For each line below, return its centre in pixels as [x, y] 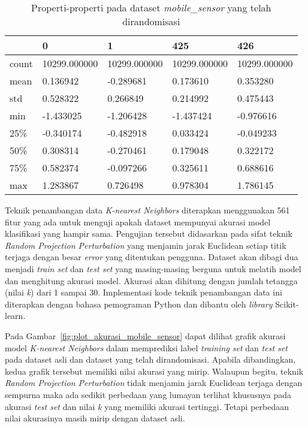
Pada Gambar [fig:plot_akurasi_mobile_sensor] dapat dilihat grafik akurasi [145, 335]
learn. [15, 316]
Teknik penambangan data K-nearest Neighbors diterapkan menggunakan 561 [147, 210]
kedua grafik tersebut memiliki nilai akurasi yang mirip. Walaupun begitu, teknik [154, 371]
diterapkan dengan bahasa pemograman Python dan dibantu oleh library [139, 304]
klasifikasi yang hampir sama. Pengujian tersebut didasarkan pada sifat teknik [149, 233]
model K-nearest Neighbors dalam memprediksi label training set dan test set [146, 347]
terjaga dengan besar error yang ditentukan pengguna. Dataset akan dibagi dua [152, 257]
